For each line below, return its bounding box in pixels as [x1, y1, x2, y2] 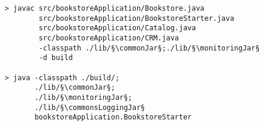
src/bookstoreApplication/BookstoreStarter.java [39, 14, 234, 23]
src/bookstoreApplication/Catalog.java [39, 24, 196, 33]
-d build [39, 53, 73, 62]
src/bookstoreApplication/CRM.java [39, 33, 179, 42]
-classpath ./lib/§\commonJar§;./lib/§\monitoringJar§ [39, 43, 260, 52]
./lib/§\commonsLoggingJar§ [34, 103, 145, 112]
